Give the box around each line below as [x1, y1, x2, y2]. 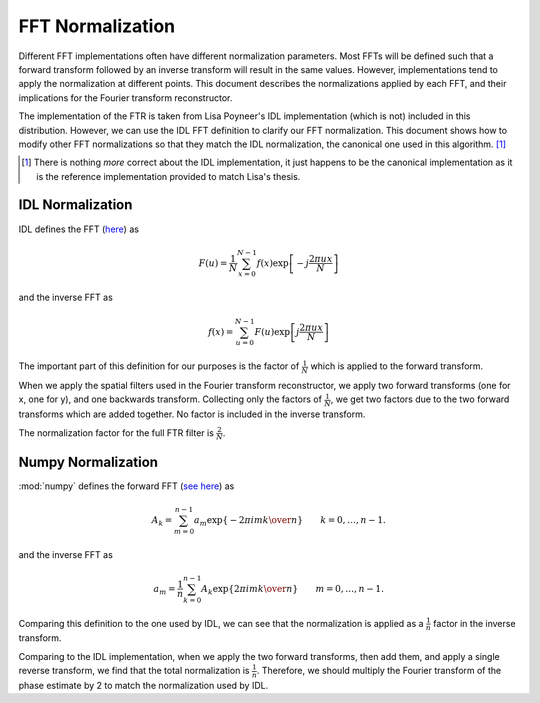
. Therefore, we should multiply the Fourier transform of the [256, 665, 502, 677]
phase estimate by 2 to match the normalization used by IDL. [18, 679, 269, 691]
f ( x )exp [256, 257, 289, 269]
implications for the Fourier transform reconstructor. [18, 91, 233, 104]
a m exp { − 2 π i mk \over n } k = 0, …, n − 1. [193, 514, 387, 528]
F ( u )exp [254, 326, 290, 337]
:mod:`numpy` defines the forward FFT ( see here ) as [18, 480, 235, 492]
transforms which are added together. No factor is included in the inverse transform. [18, 408, 366, 420]
